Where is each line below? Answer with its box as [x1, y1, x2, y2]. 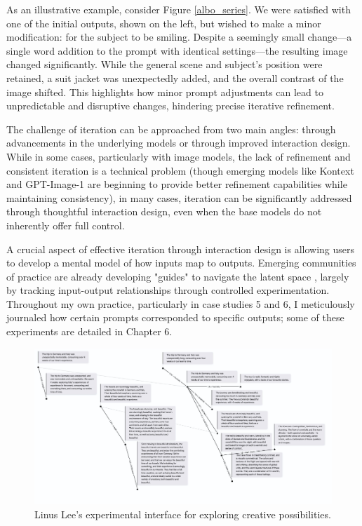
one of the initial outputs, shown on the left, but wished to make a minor [6, 15, 321, 30]
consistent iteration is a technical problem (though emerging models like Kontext [6, 163, 354, 177]
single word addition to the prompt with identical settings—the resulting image [6, 43, 348, 58]
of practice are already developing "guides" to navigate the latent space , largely [6, 269, 349, 283]
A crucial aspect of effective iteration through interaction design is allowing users [6, 241, 355, 256]
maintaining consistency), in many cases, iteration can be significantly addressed [6, 190, 352, 205]
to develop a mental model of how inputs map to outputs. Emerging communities [6, 255, 356, 270]
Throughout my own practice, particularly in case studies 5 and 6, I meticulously [6, 296, 355, 311]
